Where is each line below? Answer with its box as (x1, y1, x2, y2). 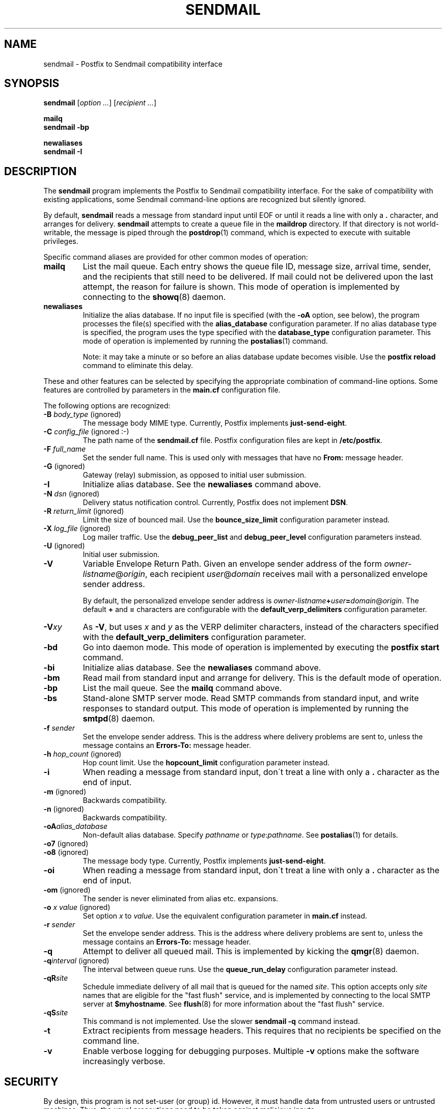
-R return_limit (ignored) (43, 507, 124, 516)
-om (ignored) (43, 885, 91, 895)
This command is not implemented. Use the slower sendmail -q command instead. (82, 1017, 360, 1026)
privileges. (43, 237, 78, 246)
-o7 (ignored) (43, 839, 89, 848)
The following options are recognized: (43, 401, 171, 410)
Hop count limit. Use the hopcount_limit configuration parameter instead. (82, 758, 330, 767)
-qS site (43, 1008, 68, 1017)
